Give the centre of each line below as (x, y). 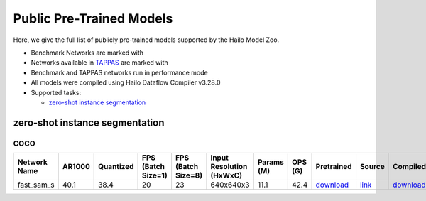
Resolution (229, 167)
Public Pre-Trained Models (93, 18)
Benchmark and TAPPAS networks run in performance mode (120, 72)
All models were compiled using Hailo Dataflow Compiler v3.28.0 (126, 82)
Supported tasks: (56, 92)
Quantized (116, 167)
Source (372, 167)
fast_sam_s (36, 185)
